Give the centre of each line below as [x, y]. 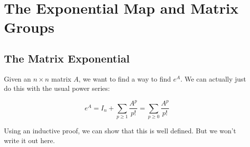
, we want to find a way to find [125, 78]
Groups [29, 27]
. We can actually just [213, 78]
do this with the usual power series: [57, 88]
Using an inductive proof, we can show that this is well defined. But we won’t [120, 131]
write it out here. [30, 140]
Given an [18, 78]
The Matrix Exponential [67, 58]
